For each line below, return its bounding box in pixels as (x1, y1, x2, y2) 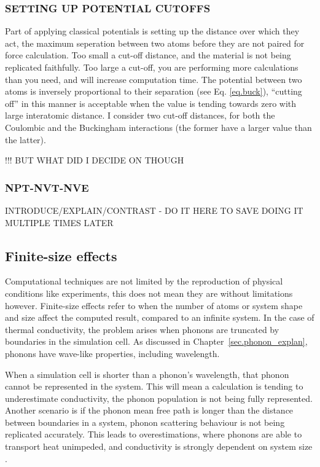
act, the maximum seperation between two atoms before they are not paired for (5, 36, 305, 49)
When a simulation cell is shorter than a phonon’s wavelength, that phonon (5, 367, 289, 380)
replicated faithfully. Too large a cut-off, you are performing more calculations (5, 61, 299, 73)
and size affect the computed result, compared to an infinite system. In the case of (5, 311, 314, 324)
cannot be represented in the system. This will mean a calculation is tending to (5, 380, 303, 393)
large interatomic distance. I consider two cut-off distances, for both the (5, 109, 275, 122)
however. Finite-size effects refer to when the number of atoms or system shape (5, 299, 303, 312)
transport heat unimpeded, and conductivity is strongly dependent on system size (5, 440, 313, 453)
